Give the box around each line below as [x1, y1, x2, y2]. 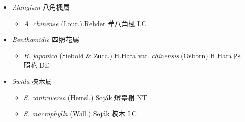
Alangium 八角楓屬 [12, 2, 70, 12]
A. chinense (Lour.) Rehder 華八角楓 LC [23, 18, 147, 28]
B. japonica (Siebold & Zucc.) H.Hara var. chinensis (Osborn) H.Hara [23, 50, 232, 60]
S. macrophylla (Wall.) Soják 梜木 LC [23, 108, 137, 119]
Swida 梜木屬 [12, 76, 52, 86]
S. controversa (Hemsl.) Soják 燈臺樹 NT [23, 92, 147, 102]
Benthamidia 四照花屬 [12, 34, 79, 44]
